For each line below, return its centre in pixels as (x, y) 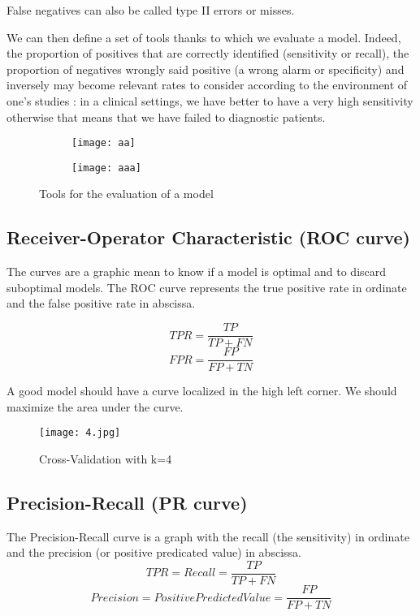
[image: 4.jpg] (80, 433)
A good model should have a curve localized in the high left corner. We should (202, 391)
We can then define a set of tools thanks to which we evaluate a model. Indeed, (204, 37)
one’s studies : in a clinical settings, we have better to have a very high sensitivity (210, 100)
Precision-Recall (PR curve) (127, 502)
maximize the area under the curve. (95, 406)
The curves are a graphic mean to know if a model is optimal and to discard (197, 271)
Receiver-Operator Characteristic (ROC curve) (208, 237)
